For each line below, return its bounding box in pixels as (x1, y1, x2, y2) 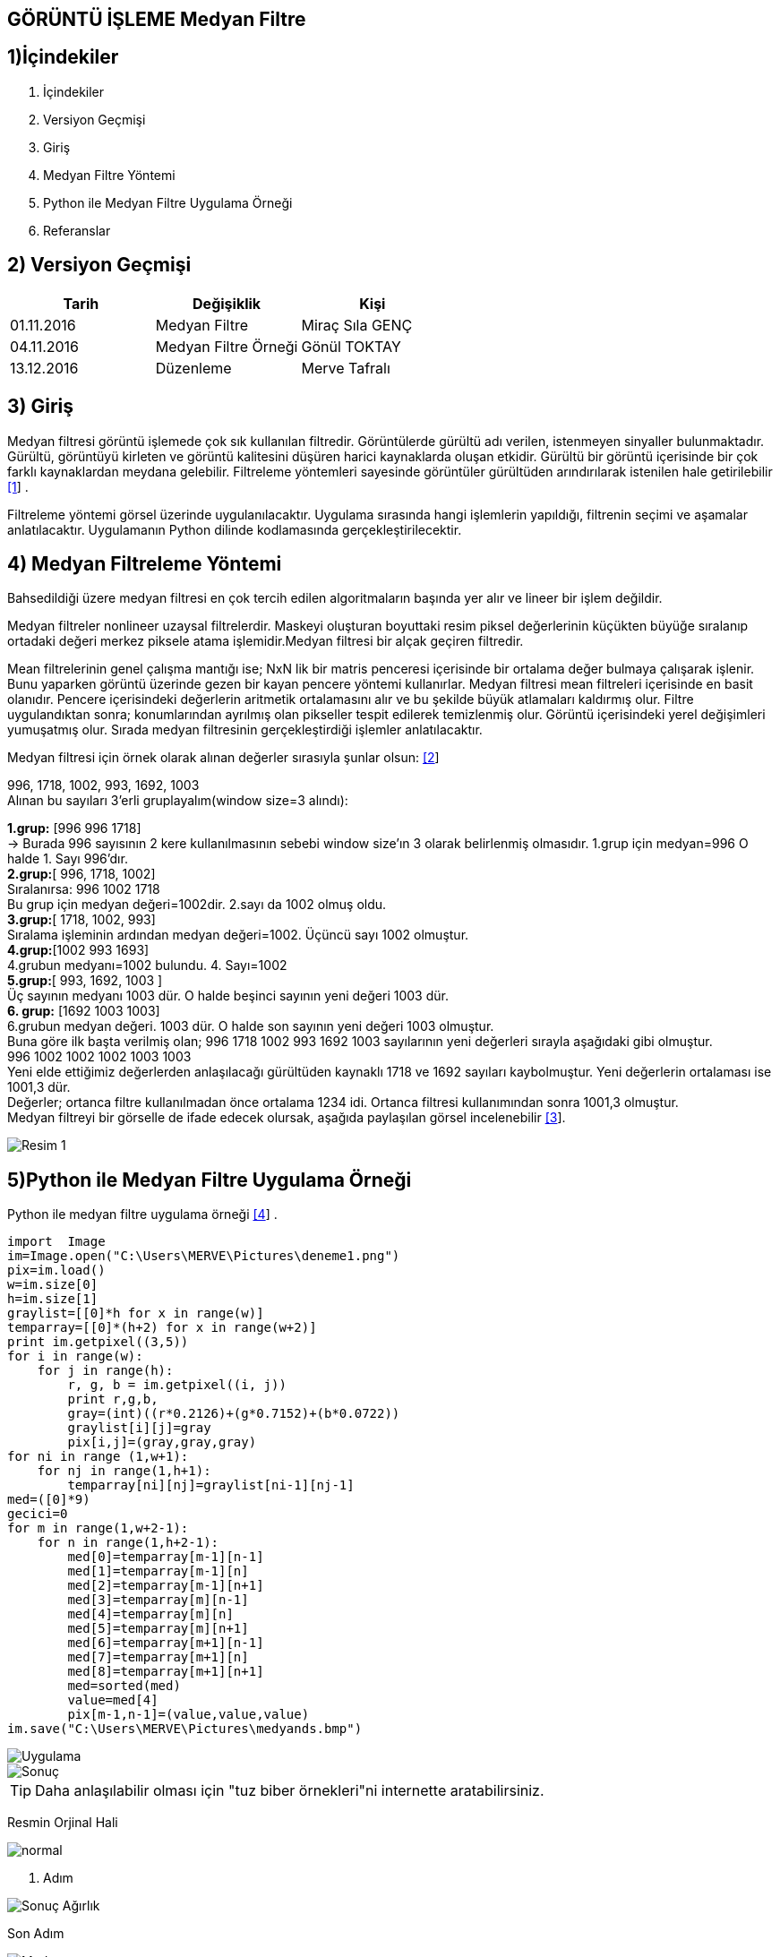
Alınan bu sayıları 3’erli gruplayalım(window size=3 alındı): (7, 793, 348, 809)
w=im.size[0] (7, 1277, 99, 1292)
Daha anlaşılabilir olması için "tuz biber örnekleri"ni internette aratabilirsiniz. (35, 1781, 544, 1800)
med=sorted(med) (67, 1678, 181, 1694)
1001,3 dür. (7, 1079, 71, 1095)
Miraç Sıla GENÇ (301, 315, 413, 334)
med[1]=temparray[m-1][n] (67, 1564, 249, 1579)
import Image (7, 1234, 106, 1249)
